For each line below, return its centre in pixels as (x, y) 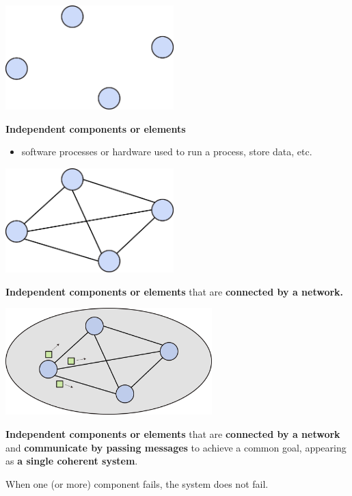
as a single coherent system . (72, 461)
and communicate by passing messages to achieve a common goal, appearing (176, 447)
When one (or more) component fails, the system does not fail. (137, 483)
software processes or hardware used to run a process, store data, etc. (167, 152)
